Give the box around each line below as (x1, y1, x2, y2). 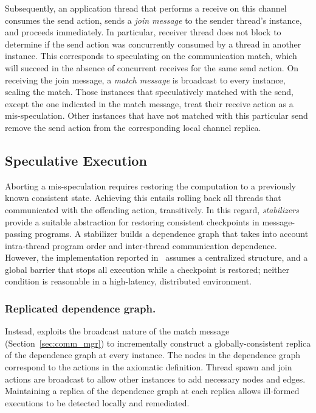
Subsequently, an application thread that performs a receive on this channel (5, 2, 287, 14)
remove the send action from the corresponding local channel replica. (5, 121, 261, 133)
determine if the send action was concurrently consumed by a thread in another (5, 37, 301, 50)
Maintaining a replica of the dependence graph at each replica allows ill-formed (5, 384, 300, 397)
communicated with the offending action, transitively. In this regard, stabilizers (5, 203, 299, 216)
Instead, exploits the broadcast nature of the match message (5, 325, 230, 337)
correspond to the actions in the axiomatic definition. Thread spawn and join (5, 361, 292, 373)
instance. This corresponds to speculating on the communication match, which (5, 49, 297, 62)
